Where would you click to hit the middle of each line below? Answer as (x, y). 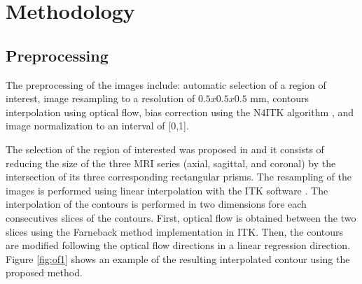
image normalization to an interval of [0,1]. (97, 126)
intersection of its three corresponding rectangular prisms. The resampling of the (179, 177)
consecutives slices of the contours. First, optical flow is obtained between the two (181, 217)
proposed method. (44, 272)
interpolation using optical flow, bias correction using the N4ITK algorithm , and (180, 112)
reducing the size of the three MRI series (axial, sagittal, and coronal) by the (171, 163)
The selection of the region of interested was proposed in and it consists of (165, 149)
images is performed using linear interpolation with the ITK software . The (167, 190)
